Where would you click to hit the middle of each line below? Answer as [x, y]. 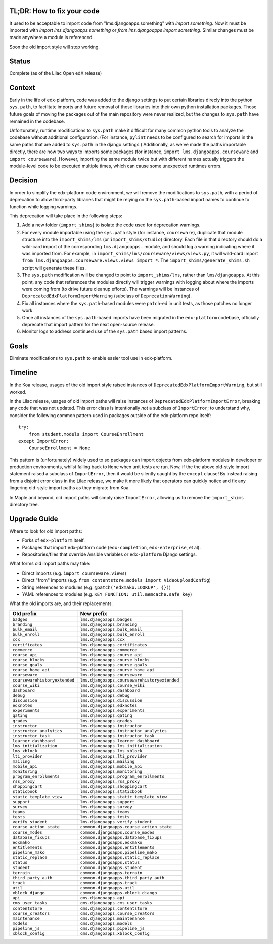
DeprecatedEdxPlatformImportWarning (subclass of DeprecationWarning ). [107, 296]
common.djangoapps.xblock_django [119, 893]
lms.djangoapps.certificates [114, 644]
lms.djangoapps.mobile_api [111, 766]
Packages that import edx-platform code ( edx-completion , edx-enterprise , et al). [111, 547]
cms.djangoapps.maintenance [112, 918]
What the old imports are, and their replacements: [61, 603]
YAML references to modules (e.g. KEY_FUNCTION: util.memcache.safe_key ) [107, 594]
